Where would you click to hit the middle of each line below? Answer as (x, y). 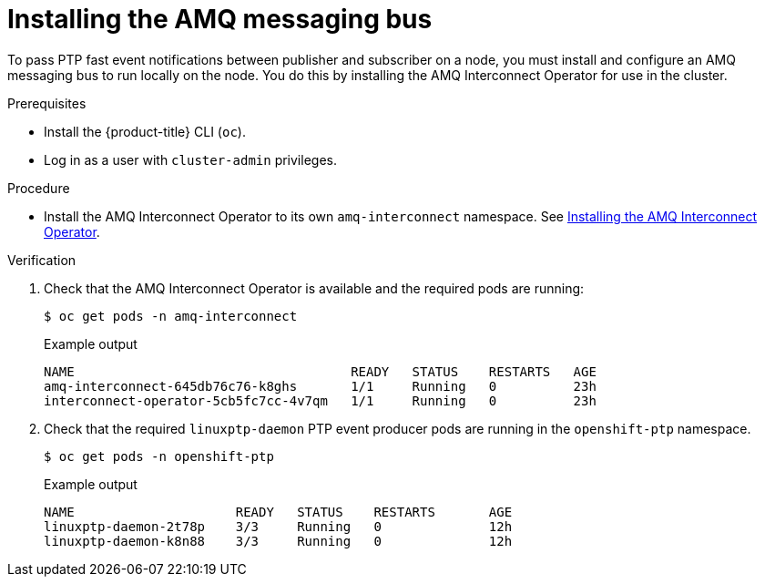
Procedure (39, 188)
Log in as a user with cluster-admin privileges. (190, 159)
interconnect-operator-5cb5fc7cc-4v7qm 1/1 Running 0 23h (320, 400)
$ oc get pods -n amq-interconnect (171, 316)
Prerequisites (47, 103)
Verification (42, 260)
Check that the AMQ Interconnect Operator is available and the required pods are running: (314, 288)
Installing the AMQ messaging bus (220, 19)
